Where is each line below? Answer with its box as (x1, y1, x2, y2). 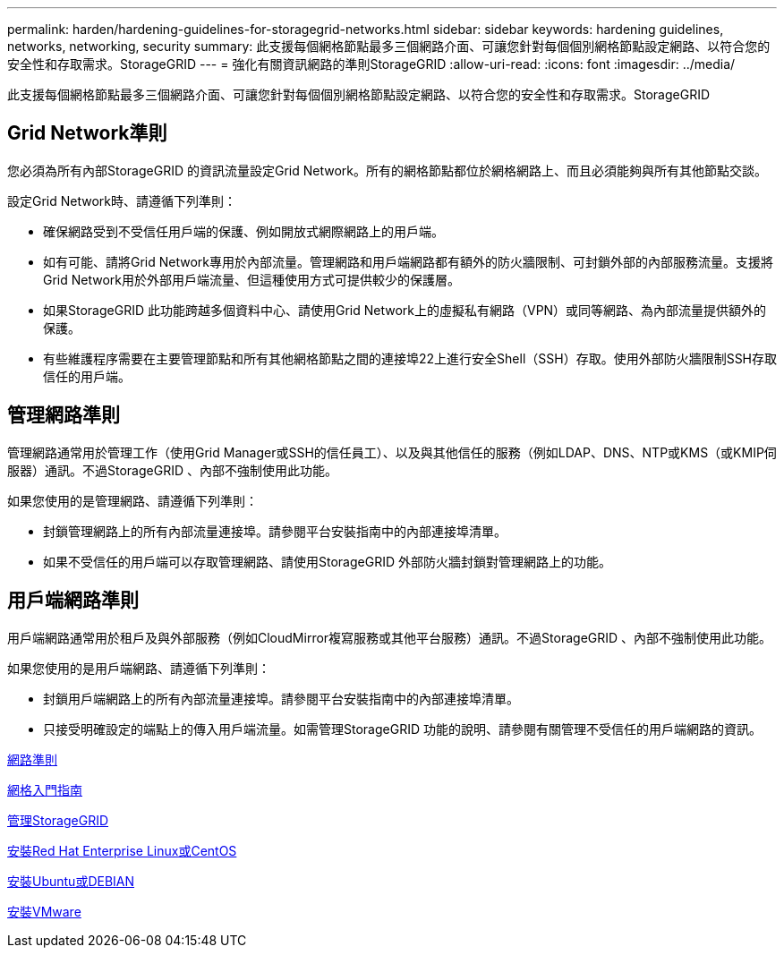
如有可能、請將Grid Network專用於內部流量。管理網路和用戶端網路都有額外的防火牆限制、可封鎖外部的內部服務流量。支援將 (43, 253, 774, 269)
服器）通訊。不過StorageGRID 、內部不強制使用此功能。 (7, 462, 337, 478)
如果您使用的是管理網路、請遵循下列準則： (7, 492, 258, 508)
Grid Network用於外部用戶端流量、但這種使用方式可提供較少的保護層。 (43, 271, 461, 287)
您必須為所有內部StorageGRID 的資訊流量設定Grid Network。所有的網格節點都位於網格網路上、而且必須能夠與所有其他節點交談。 (7, 162, 767, 178)
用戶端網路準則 (7, 589, 139, 612)
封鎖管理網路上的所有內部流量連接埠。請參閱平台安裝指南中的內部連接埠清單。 (43, 523, 507, 539)
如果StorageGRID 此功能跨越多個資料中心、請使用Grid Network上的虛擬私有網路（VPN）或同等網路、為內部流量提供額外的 (43, 302, 767, 318)
